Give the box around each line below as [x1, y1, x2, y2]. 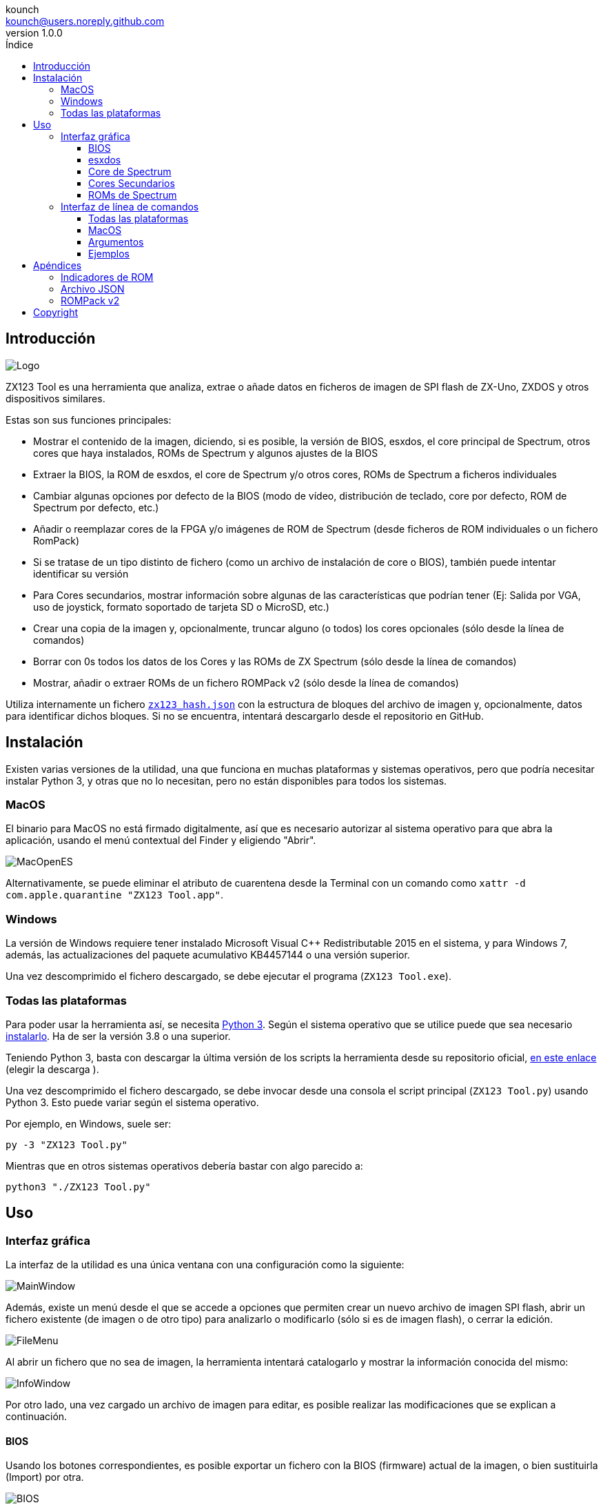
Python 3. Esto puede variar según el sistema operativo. [6, 1096, 259, 1108]
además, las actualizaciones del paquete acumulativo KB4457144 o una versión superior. [6, 949, 410, 961]
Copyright [33, 306, 79, 318]
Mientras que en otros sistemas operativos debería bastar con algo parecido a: [6, 1159, 363, 1172]
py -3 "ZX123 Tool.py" [6, 1139, 128, 1150]
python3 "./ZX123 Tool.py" [6, 1181, 151, 1192]
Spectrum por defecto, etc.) [33, 501, 159, 513]
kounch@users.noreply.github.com [6, 15, 165, 27]
